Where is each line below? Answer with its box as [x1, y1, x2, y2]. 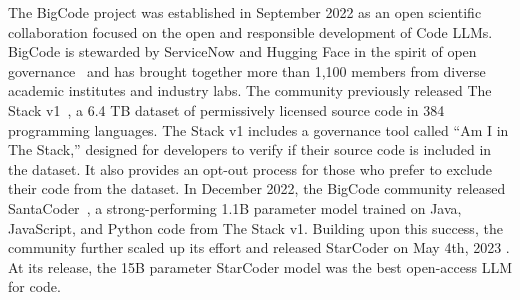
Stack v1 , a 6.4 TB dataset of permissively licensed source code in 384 [8, 99, 445, 120]
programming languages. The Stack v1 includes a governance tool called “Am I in [8, 119, 509, 140]
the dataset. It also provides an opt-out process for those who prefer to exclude [8, 158, 493, 179]
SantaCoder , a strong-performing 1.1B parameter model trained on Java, [8, 197, 462, 218]
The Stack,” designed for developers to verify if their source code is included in [8, 139, 492, 160]
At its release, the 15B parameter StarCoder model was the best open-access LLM [8, 256, 512, 277]
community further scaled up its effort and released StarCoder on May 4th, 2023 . [8, 237, 510, 258]
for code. [8, 276, 61, 297]
